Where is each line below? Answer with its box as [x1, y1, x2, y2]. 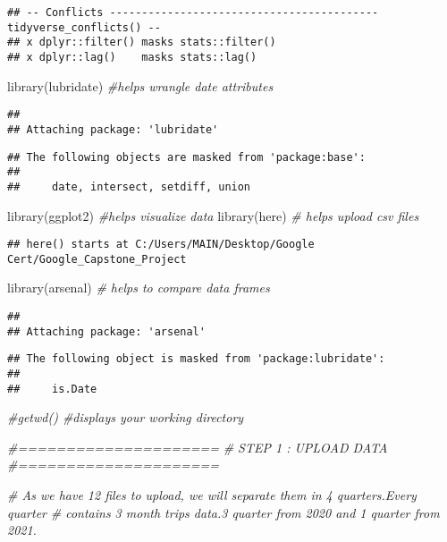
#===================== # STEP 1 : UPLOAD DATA [7, 437, 388, 456]
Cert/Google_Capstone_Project [7, 252, 187, 266]
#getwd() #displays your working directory [7, 408, 244, 427]
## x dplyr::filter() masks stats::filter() [7, 36, 276, 49]
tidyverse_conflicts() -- [7, 21, 161, 34]
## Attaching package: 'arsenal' [7, 325, 206, 338]
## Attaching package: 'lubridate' [7, 123, 219, 136]
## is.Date [7, 382, 97, 395]
